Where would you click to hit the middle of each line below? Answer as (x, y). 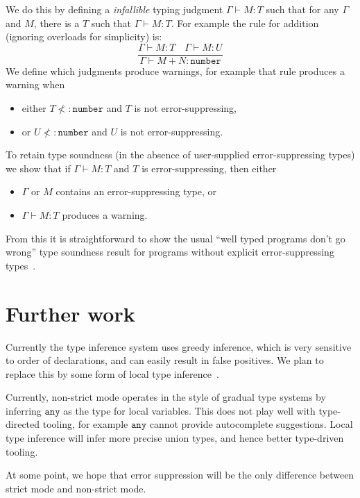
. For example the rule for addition (245, 23)
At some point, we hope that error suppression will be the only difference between (180, 475)
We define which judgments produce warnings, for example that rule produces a (175, 70)
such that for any (302, 9)
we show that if (38, 168)
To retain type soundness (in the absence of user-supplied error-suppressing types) (180, 155)
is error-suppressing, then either (209, 168)
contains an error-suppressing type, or (136, 191)
